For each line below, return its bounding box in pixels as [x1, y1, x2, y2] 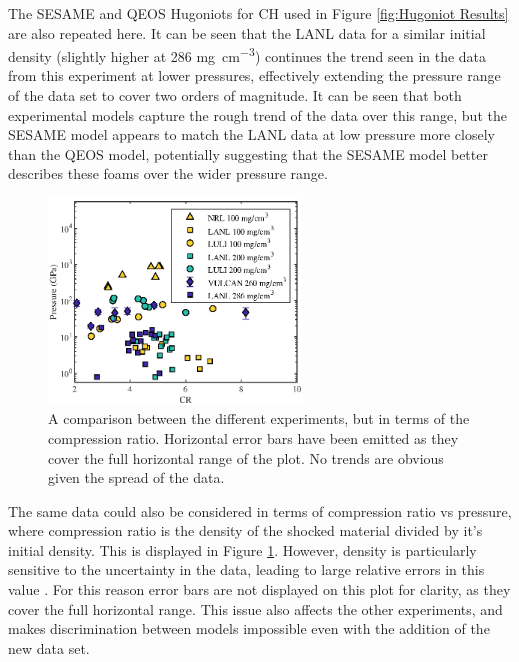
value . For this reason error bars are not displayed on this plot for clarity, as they [8, 579, 511, 600]
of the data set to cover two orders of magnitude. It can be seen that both [8, 85, 462, 106]
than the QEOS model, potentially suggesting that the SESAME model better [8, 143, 488, 164]
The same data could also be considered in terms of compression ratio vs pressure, [8, 500, 512, 521]
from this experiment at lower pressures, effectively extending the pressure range [8, 65, 501, 86]
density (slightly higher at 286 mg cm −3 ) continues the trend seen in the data [8, 43, 487, 66]
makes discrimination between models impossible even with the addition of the [8, 618, 490, 639]
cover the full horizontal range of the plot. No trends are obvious [48, 447, 444, 468]
